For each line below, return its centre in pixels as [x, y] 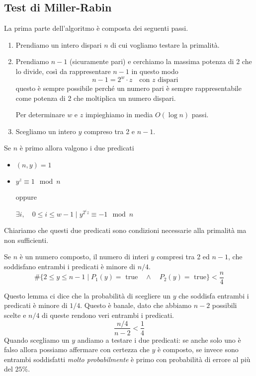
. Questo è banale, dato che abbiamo [136, 305]
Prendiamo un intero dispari [59, 44]
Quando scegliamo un [37, 339]
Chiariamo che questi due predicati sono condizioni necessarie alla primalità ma [125, 230]
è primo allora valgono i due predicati [77, 148]
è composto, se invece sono [198, 349]
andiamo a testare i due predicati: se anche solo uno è [159, 339]
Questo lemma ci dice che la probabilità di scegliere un [87, 295]
